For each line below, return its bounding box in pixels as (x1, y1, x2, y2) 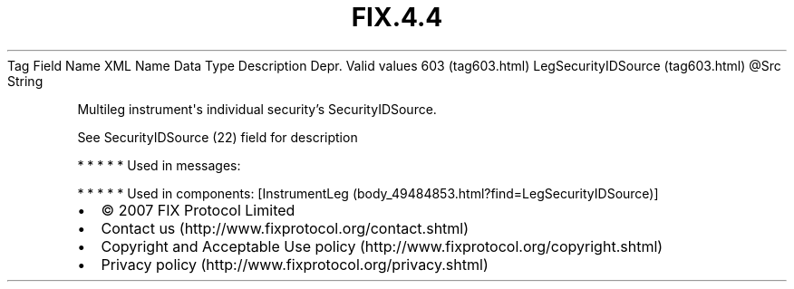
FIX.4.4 (351, 2, 443, 33)
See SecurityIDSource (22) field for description (77, 129, 358, 145)
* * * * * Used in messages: (77, 157, 241, 173)
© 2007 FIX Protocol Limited (101, 200, 295, 219)
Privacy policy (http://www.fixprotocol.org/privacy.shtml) (101, 255, 489, 274)
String (7, 72, 44, 89)
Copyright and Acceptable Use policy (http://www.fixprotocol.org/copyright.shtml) (101, 236, 663, 255)
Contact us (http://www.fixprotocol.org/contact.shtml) (101, 218, 470, 237)
